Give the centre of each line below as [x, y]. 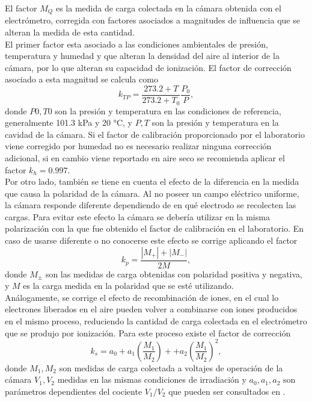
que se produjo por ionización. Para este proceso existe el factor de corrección [148, 332]
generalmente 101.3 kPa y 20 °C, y [69, 122]
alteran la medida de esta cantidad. [70, 32]
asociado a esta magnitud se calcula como [81, 79]
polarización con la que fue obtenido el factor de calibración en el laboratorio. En [154, 228]
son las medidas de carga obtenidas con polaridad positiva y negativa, [174, 274]
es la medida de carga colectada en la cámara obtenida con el [168, 8]
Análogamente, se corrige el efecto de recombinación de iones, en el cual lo [142, 297]
